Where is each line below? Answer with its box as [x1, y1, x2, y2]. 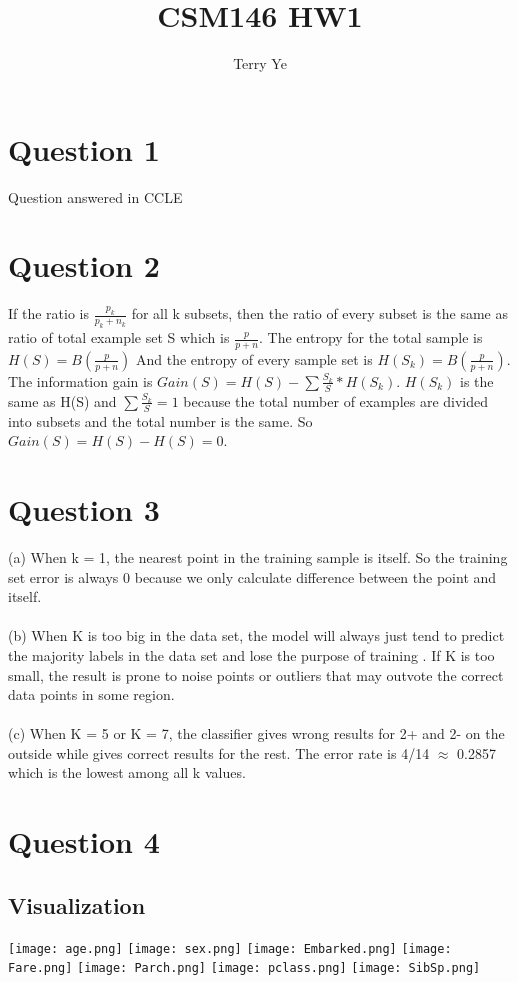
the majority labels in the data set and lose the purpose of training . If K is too [8, 644, 495, 665]
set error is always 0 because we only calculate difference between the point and [8, 566, 497, 587]
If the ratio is [8, 303, 90, 324]
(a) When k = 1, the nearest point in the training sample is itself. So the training [8, 546, 508, 567]
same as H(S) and [8, 390, 117, 411]
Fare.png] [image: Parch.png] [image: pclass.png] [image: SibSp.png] [8, 961, 481, 976]
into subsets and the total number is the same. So [8, 410, 313, 431]
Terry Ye [233, 53, 287, 74]
